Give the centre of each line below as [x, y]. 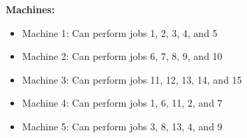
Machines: [30, 9]
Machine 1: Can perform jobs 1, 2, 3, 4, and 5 [120, 32]
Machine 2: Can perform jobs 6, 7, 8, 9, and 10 [122, 56]
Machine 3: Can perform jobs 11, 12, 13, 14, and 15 [132, 79]
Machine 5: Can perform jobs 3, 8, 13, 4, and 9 [122, 126]
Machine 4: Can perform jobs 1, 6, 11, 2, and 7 [122, 103]
